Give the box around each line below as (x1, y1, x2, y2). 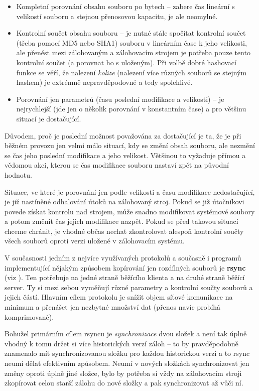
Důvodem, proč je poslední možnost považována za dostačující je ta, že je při (5, 130, 241, 141)
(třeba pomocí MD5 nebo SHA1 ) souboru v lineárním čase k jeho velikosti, (16, 37, 247, 48)
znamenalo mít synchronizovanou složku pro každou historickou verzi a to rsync (5, 348, 250, 358)
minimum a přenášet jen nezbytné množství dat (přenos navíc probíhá (5, 302, 221, 312)
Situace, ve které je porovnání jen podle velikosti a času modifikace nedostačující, (5, 186, 255, 197)
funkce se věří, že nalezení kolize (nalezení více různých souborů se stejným (16, 67, 247, 77)
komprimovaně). (5, 311, 54, 322)
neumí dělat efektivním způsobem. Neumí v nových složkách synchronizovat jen (5, 358, 249, 368)
